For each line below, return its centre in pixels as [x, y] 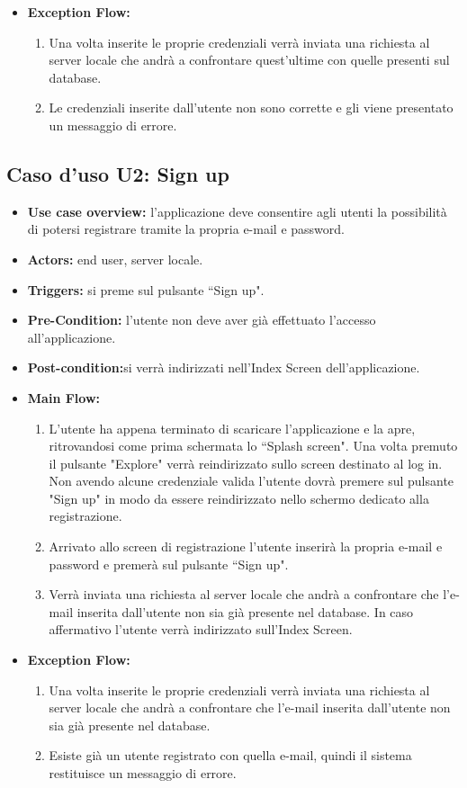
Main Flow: [63, 397]
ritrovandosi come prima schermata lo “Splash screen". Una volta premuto [253, 446]
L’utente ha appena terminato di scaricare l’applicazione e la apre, [232, 428]
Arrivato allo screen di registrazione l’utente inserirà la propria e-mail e [246, 546]
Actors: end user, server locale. [115, 259]
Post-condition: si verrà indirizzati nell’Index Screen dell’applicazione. [224, 367]
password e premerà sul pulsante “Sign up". [169, 564]
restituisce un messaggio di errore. [143, 773]
